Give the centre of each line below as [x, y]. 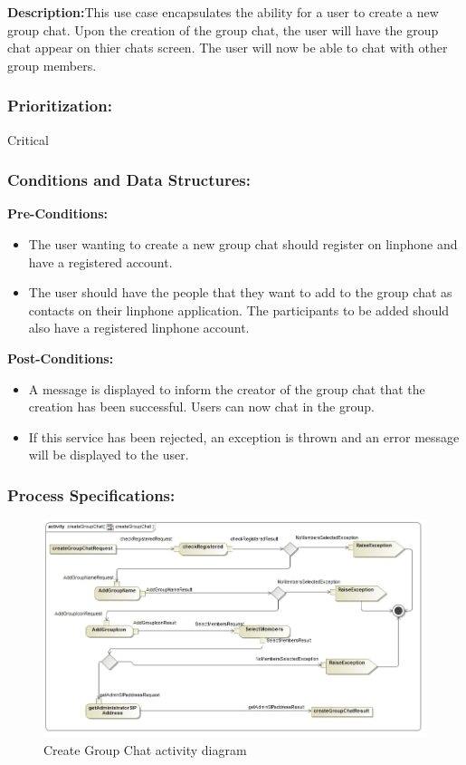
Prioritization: [60, 106]
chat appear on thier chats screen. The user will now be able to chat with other [228, 48]
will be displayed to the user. [109, 455]
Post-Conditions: [61, 358]
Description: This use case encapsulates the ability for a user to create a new [223, 12]
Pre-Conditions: [57, 213]
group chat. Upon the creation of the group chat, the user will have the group [223, 29]
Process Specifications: [91, 494]
